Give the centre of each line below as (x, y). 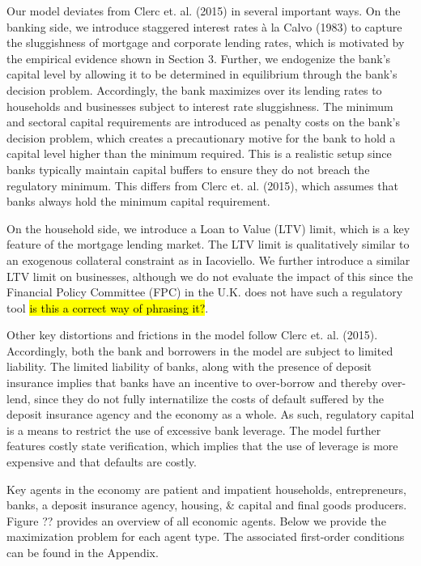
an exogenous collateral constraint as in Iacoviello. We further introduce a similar (208, 260)
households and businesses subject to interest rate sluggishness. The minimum (200, 106)
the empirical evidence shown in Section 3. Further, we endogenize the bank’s (199, 58)
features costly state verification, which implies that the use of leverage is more (202, 446)
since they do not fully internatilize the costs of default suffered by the (209, 398)
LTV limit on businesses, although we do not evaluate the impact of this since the (210, 276)
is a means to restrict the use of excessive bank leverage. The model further (194, 430)
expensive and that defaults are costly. (102, 462)
